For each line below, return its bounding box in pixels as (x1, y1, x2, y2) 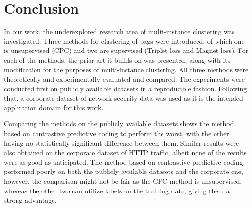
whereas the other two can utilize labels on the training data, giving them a (4, 185, 230, 195)
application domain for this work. (4, 102, 104, 112)
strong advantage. (4, 195, 57, 205)
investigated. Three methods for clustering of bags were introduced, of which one (4, 35, 245, 46)
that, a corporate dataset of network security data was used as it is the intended (4, 93, 243, 103)
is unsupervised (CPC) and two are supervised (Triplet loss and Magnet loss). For (4, 45, 249, 55)
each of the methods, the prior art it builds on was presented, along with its (4, 54, 231, 65)
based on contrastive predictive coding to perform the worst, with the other (4, 128, 229, 139)
